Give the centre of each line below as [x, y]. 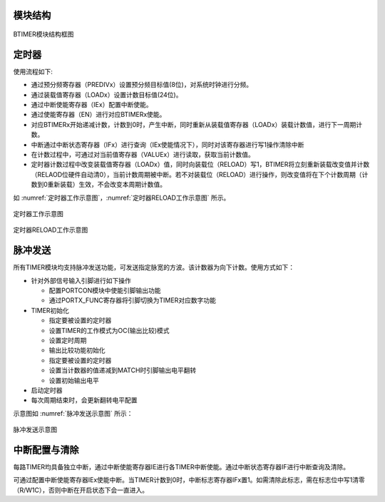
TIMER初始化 [50, 310]
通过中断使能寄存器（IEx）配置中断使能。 [92, 105]
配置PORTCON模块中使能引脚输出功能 [105, 291]
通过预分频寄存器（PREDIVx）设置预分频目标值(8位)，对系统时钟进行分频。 [142, 85]
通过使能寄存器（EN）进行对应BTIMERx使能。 [98, 115]
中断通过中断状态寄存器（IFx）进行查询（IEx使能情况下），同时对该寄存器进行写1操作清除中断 [168, 144]
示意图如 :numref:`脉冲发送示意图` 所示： [73, 413]
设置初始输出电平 [74, 380]
